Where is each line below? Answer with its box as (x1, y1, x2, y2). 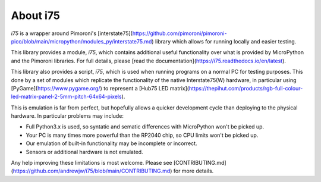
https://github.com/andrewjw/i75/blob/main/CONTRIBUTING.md (12, 167, 171, 175)
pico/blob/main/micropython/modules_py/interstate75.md (11, 37, 152, 45)
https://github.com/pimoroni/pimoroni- (132, 30, 227, 37)
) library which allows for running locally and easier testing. (152, 37, 297, 45)
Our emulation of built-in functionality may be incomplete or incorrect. (26, 140, 197, 147)
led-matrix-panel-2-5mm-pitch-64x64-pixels (11, 93, 122, 101)
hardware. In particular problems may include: (11, 112, 124, 120)
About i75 (11, 9, 61, 22)
